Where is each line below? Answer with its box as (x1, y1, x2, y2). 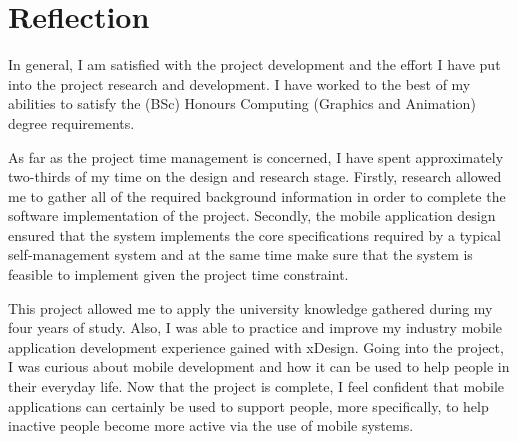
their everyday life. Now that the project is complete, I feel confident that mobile (8, 376, 505, 397)
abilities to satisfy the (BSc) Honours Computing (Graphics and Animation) (8, 93, 476, 114)
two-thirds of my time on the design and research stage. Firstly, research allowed (8, 166, 502, 187)
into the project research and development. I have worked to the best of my (8, 73, 471, 94)
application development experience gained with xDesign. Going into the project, (8, 336, 504, 357)
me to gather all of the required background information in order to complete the (8, 185, 506, 206)
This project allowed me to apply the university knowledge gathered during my (8, 297, 493, 318)
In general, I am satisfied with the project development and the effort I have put (8, 54, 501, 75)
